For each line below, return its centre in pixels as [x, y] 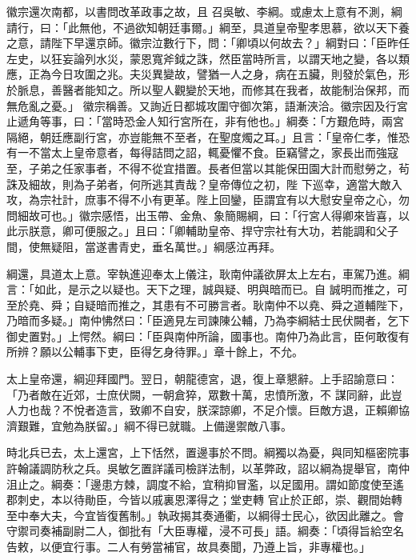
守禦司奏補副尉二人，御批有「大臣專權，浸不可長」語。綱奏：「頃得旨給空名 [205, 531]
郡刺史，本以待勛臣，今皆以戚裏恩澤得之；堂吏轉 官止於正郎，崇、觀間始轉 [204, 500]
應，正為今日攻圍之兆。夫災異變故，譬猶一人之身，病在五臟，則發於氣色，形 [208, 74]
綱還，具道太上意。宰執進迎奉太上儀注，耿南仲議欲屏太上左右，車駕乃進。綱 [208, 273]
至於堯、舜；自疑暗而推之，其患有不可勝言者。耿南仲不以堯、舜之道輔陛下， [208, 304]
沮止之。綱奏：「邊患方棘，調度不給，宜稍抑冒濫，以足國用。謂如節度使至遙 [205, 484]
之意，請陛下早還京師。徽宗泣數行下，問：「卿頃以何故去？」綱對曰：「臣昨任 [208, 43]
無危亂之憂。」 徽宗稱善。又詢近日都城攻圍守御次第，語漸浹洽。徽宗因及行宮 [207, 105]
